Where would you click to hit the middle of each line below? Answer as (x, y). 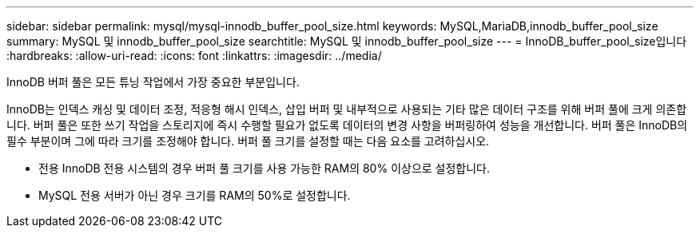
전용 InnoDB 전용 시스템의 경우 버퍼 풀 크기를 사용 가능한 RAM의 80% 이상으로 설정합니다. (264, 168)
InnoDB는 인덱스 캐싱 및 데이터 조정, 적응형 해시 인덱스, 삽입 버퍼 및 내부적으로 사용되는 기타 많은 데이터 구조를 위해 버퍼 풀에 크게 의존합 (347, 109)
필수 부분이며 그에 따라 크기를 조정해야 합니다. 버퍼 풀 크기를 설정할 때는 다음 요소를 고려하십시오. (248, 141)
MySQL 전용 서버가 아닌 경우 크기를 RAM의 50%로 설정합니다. (195, 195)
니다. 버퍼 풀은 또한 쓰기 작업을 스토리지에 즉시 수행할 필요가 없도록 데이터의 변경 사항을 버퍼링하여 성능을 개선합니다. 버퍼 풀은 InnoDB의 (347, 125)
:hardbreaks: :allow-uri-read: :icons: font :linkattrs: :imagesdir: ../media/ (194, 56)
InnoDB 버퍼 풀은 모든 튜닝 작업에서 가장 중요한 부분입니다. (153, 82)
